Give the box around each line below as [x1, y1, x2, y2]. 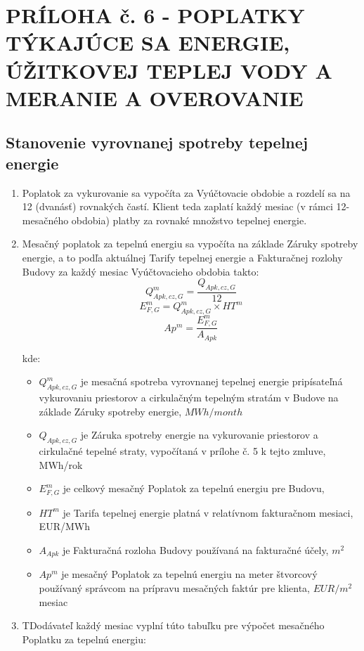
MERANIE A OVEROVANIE [6, 83, 304, 112]
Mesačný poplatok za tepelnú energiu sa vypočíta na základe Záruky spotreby [22, 236, 358, 251]
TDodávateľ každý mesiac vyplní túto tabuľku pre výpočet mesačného [22, 618, 325, 633]
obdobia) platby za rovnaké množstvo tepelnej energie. [71, 212, 307, 227]
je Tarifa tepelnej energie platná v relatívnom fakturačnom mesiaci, [63, 505, 353, 520]
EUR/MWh [39, 519, 90, 534]
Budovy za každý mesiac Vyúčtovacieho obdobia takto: [22, 264, 259, 278]
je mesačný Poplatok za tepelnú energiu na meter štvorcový [61, 567, 318, 581]
